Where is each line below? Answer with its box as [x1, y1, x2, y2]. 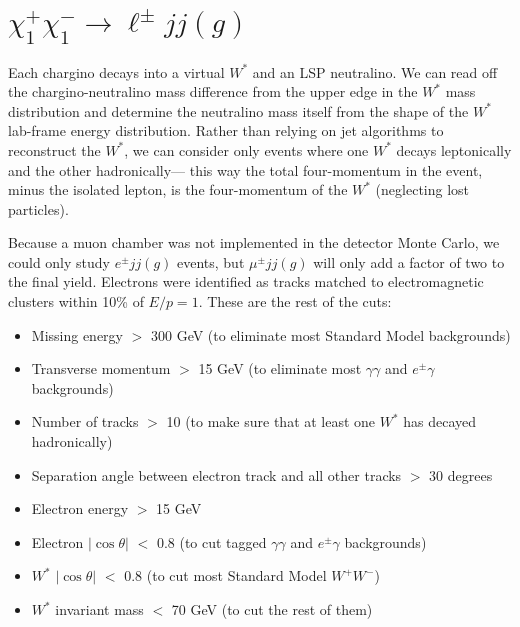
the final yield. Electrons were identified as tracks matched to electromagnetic [8, 271, 484, 292]
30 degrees [429, 464, 493, 485]
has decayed [403, 411, 477, 432]
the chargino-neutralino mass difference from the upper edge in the [8, 81, 418, 102]
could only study [8, 251, 110, 272]
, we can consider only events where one [124, 139, 369, 160]
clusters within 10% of [8, 291, 144, 312]
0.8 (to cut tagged [156, 531, 267, 552]
